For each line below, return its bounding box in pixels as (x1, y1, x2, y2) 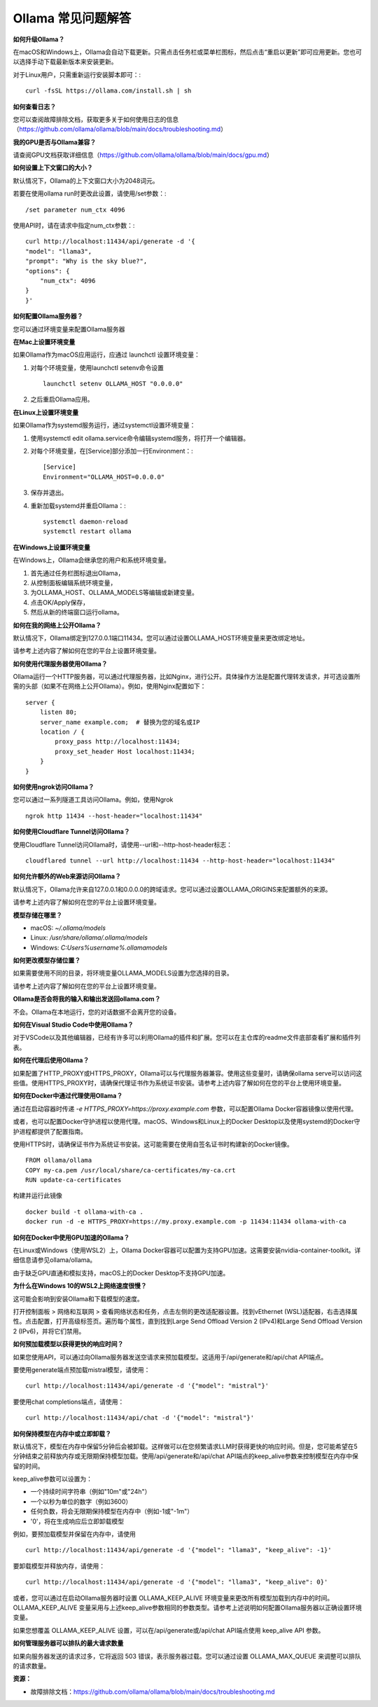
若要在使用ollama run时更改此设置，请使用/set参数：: (13, 189, 167, 198)
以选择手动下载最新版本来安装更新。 (13, 57, 118, 66)
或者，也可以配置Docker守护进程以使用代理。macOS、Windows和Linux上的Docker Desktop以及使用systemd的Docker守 (13, 1118, 360, 1126)
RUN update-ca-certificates (25, 1176, 122, 1184)
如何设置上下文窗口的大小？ (13, 163, 93, 172)
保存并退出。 (30, 488, 68, 497)
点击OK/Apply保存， (30, 598, 89, 606)
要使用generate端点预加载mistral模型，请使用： (13, 1365, 150, 1373)
